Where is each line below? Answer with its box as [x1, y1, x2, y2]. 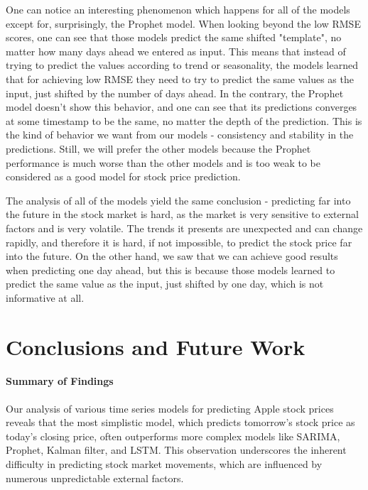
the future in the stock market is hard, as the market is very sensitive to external [6, 207, 359, 222]
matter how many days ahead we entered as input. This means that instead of [6, 43, 346, 58]
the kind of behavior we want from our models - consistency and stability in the [6, 127, 354, 142]
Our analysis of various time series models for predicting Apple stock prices [6, 401, 334, 415]
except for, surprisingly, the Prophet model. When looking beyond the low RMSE [6, 16, 361, 31]
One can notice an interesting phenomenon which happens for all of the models [6, 2, 350, 16]
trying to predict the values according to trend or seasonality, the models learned [6, 58, 358, 72]
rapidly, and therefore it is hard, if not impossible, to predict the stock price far [6, 234, 352, 249]
